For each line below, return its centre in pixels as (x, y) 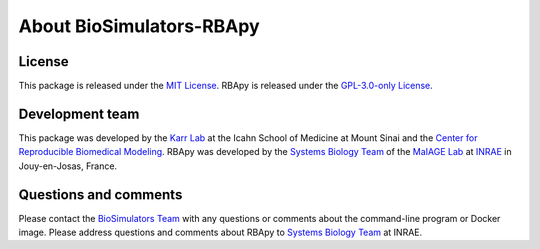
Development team (79, 113)
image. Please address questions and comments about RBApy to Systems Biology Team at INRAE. (220, 232)
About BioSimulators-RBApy (139, 26)
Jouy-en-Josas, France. (68, 166)
